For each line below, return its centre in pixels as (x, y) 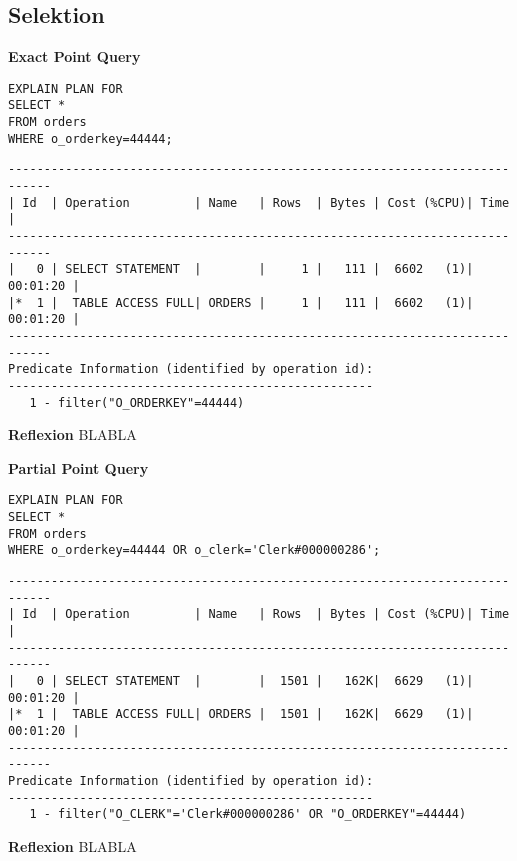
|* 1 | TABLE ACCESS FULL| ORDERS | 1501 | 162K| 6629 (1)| (241, 714)
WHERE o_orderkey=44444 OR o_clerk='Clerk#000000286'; (194, 550)
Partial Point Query (78, 467)
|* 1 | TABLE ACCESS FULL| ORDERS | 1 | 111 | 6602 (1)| (241, 302)
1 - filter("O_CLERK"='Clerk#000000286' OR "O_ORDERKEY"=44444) (248, 814)
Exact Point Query (74, 56)
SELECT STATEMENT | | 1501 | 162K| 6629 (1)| (269, 681)
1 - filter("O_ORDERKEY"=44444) (137, 402)
